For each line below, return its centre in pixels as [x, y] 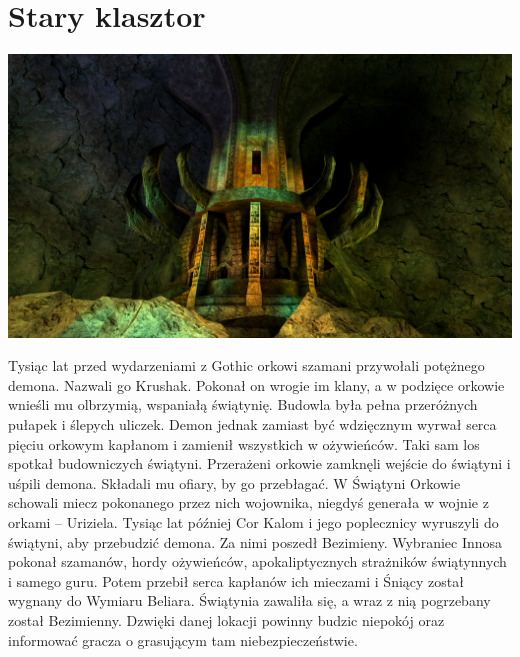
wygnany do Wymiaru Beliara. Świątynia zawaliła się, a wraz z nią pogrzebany [249, 600]
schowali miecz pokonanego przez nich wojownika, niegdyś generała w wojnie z [248, 502]
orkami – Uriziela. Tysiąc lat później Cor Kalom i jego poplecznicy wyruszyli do [253, 521]
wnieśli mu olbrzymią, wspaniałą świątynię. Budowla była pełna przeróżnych [243, 404]
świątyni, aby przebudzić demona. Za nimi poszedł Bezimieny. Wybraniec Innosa [255, 541]
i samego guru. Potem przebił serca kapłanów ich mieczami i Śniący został [236, 580]
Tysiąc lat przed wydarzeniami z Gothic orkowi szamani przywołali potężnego [246, 365]
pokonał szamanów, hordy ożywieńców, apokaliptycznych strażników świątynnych [257, 561]
